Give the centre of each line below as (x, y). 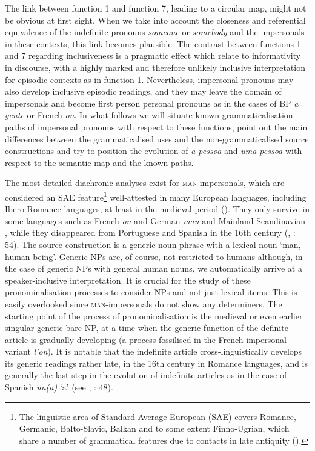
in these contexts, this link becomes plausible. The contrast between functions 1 (153, 43)
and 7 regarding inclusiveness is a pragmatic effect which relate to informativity (153, 55)
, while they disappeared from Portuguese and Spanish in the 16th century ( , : (150, 232)
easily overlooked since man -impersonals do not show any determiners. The (144, 303)
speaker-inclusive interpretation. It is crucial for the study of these (128, 280)
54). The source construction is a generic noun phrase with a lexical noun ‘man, (153, 244)
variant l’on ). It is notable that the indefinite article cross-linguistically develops (154, 351)
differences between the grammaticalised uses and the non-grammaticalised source (157, 139)
